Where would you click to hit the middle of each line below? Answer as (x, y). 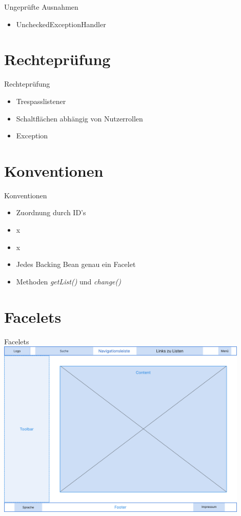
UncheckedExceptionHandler (61, 24)
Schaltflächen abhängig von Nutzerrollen (79, 118)
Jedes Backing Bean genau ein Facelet (76, 264)
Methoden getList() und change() (68, 281)
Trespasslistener (41, 101)
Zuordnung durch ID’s (51, 212)
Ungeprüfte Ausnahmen (41, 7)
